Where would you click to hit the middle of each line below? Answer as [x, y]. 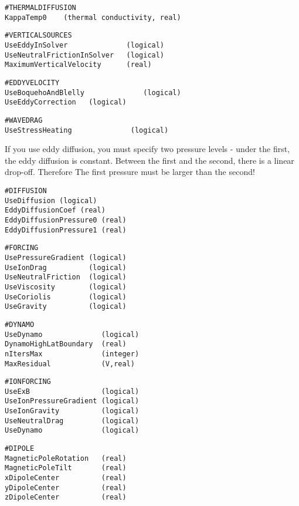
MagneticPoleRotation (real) [66, 458]
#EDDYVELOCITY [32, 82]
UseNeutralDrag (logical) [72, 421]
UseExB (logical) [72, 391]
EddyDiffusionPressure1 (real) [66, 230]
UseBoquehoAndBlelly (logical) [93, 92]
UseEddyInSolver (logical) [85, 45]
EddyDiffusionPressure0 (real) [66, 220]
